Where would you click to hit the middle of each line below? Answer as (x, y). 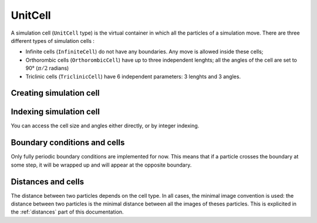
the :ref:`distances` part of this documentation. (67, 212)
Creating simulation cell (55, 93)
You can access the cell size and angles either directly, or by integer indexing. (105, 126)
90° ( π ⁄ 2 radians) (47, 68)
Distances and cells (48, 182)
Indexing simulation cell (55, 112)
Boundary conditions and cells (68, 143)
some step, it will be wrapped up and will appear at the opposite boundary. (101, 165)
